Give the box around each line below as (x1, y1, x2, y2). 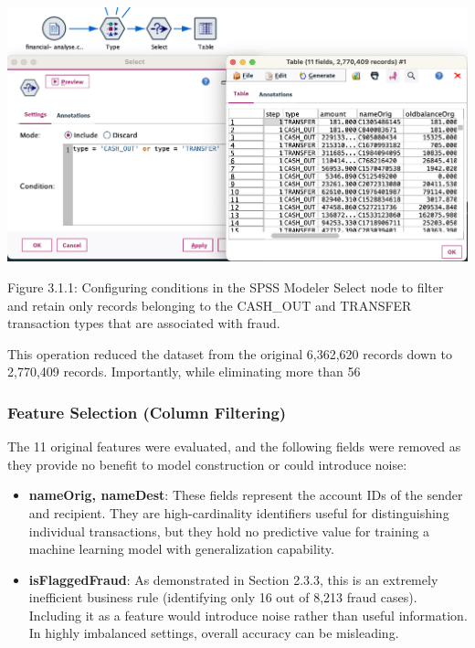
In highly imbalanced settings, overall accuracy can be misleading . (28, 623, 399, 643)
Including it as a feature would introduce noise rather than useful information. (28, 605, 468, 624)
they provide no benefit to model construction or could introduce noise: (7, 454, 407, 473)
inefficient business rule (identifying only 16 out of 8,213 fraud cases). (28, 588, 417, 607)
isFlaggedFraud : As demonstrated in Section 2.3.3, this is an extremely (28, 569, 438, 589)
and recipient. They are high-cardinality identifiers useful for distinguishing (28, 503, 449, 522)
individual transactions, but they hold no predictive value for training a (28, 521, 430, 540)
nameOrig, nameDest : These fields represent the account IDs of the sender (28, 485, 463, 505)
